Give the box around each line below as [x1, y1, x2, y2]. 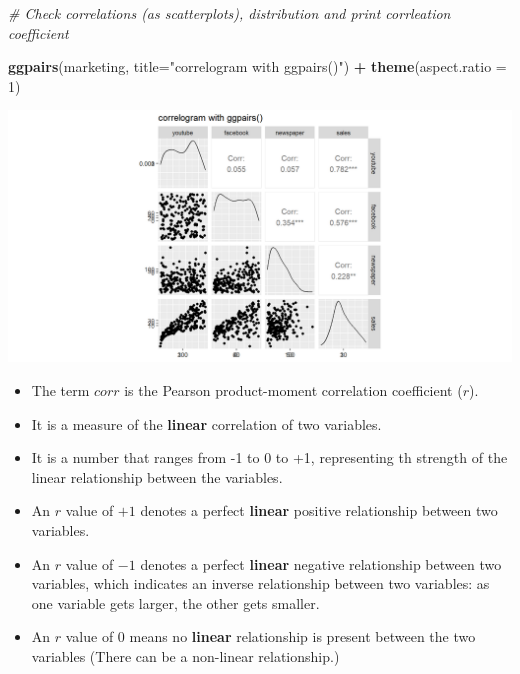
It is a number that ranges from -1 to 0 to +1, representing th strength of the [31, 447, 508, 468]
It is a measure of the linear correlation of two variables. [31, 413, 382, 434]
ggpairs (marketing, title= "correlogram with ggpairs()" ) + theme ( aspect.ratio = [8, 56, 507, 77]
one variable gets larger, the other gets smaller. [31, 592, 320, 613]
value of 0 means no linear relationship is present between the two [65, 626, 476, 647]
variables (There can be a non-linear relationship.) [31, 645, 340, 666]
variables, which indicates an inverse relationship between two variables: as [31, 573, 490, 594]
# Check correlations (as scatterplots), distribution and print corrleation [8, 3, 451, 23]
